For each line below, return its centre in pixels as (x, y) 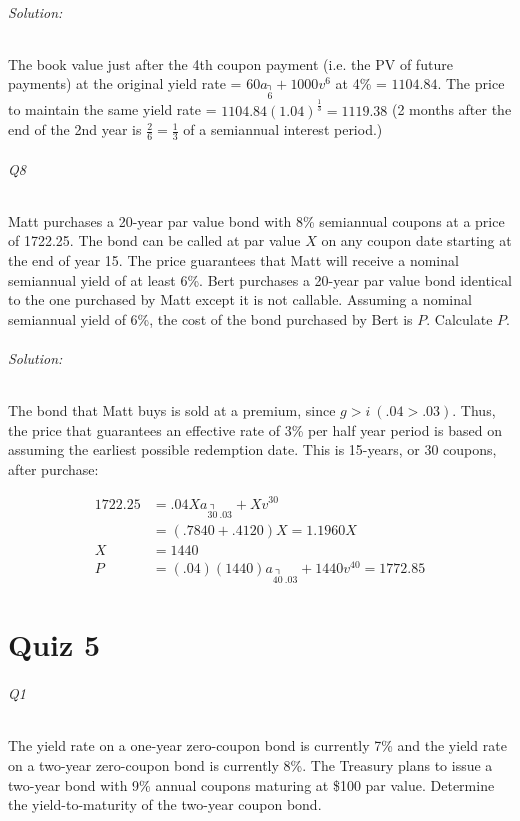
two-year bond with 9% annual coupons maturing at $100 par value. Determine (251, 784)
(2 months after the (452, 109)
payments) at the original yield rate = (125, 83)
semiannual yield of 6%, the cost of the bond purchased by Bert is (210, 318)
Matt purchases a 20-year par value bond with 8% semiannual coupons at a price (256, 220)
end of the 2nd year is (75, 129)
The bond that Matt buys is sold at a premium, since (172, 410)
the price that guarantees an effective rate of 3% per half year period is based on (255, 429)
